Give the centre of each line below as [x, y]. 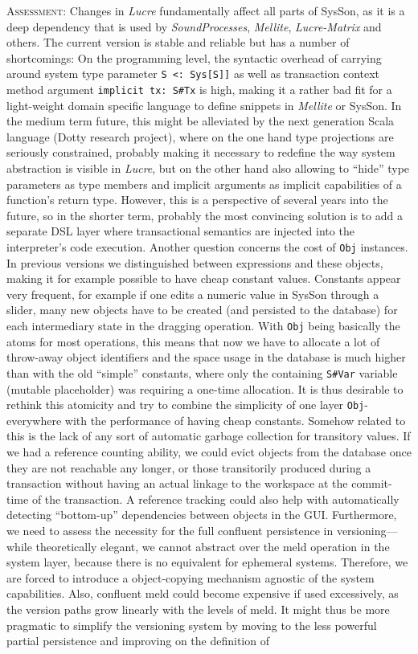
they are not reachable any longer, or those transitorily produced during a [189, 467]
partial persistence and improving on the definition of [138, 641]
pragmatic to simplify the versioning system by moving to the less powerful [192, 625]
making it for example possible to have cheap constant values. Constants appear [204, 278]
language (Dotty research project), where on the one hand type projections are [200, 136]
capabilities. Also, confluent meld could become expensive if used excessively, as [203, 593]
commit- [372, 483]
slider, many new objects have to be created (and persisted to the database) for [202, 310]
